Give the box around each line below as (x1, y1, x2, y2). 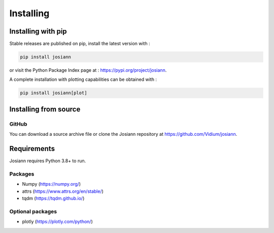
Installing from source (9, 105, 81, 113)
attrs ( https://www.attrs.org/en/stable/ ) (22, 188, 104, 194)
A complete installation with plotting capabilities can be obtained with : (9, 76, 157, 82)
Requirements (9, 144, 55, 153)
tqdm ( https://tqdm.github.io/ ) (22, 195, 85, 201)
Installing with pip (9, 27, 67, 36)
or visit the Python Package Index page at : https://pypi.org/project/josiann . (9, 67, 167, 73)
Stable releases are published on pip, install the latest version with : (9, 41, 150, 47)
